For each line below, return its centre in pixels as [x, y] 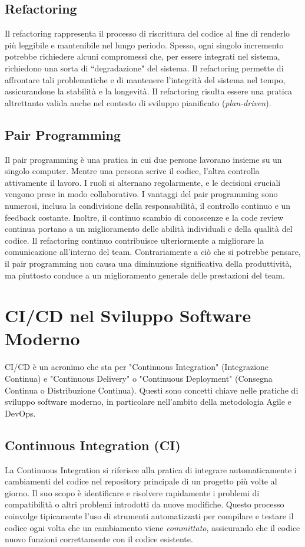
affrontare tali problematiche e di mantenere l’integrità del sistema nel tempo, [145, 79]
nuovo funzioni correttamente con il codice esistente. [99, 539]
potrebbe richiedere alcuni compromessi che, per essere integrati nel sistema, [142, 56]
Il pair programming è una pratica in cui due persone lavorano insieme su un [143, 159]
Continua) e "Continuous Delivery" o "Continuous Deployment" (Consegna [139, 378]
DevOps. [20, 413]
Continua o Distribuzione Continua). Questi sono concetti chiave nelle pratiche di [152, 390]
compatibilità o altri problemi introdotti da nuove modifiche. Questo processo [145, 504]
